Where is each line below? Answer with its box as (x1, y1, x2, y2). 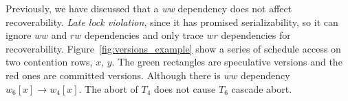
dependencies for (221, 28, 291, 42)
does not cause (154, 81, 216, 96)
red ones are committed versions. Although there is (6, 68, 221, 82)
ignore (6, 28, 32, 42)
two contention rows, (6, 55, 93, 69)
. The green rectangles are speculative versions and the (111, 55, 342, 69)
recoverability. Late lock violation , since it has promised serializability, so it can (6, 14, 338, 29)
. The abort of (78, 81, 138, 96)
